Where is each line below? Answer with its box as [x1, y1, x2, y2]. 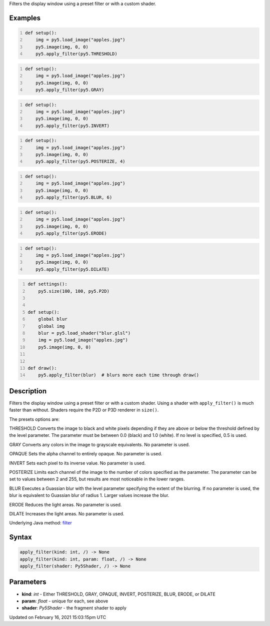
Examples [9, 14, 41, 22]
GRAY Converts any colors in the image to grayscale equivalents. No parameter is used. [9, 441, 190, 447]
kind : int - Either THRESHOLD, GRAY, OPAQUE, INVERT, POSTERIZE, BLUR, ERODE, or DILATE [21, 591, 216, 597]
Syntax [9, 533, 32, 541]
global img [38, 323, 65, 329]
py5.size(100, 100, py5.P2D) [38, 288, 110, 294]
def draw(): [27, 365, 57, 371]
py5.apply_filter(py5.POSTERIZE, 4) [35, 159, 125, 165]
